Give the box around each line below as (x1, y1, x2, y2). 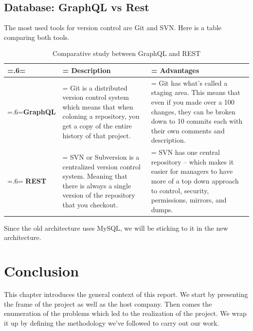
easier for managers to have (151, 166, 233, 176)
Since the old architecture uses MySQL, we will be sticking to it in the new (4, 222, 228, 233)
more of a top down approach (151, 176, 239, 186)
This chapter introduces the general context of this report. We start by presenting (4, 289, 248, 299)
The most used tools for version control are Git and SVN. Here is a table (4, 22, 222, 33)
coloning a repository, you (62, 111, 140, 121)
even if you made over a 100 (151, 97, 235, 107)
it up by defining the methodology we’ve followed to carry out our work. (4, 317, 219, 328)
